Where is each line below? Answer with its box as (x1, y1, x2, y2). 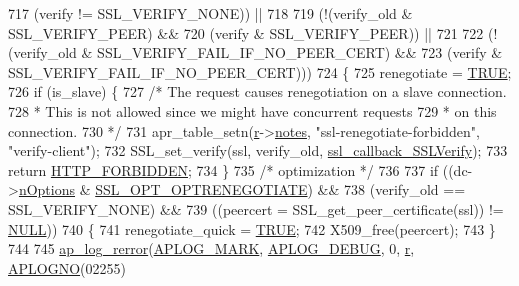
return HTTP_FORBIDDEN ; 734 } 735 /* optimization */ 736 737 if (8, 159, 439, 180)
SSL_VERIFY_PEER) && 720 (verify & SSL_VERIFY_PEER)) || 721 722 (8, 22, 484, 43)
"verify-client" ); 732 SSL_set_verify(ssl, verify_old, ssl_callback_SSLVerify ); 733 (8, 140, 508, 161)
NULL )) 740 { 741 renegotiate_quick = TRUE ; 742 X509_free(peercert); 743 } (8, 218, 496, 239)
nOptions (18, 179, 76, 200)
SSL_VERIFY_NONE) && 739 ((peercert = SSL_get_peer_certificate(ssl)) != (8, 198, 504, 219)
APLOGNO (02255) (8, 257, 126, 278)
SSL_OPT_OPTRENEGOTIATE (95, 179, 308, 200)
